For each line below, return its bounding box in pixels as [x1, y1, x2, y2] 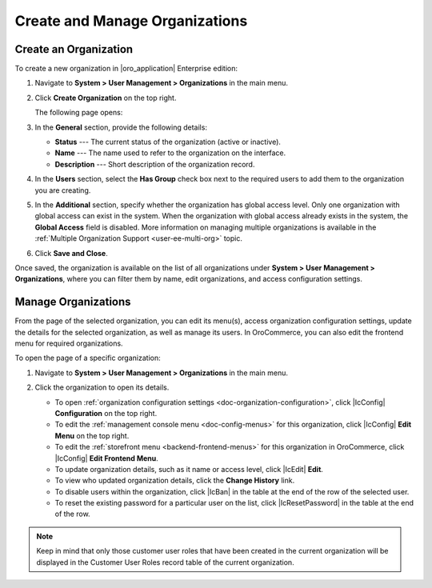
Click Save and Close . [34, 248, 108, 258]
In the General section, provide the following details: [34, 122, 208, 132]
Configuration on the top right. [54, 408, 158, 418]
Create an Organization [14, 42, 134, 56]
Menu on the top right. [54, 430, 130, 440]
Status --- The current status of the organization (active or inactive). [54, 137, 282, 147]
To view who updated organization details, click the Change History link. [54, 476, 295, 486]
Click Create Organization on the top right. [34, 93, 177, 102]
